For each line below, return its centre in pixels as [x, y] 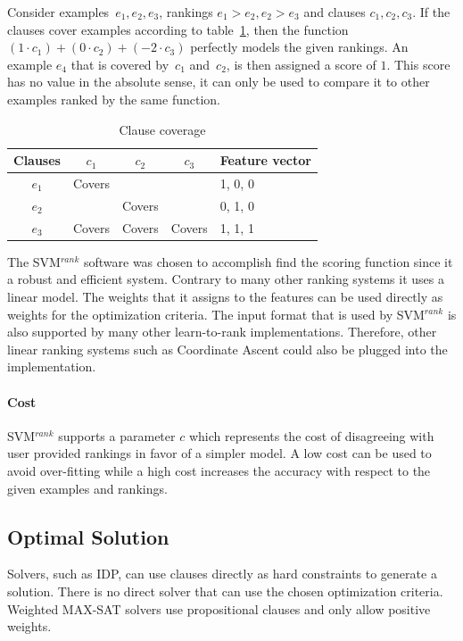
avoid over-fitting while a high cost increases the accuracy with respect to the [219, 470]
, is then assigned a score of [301, 64]
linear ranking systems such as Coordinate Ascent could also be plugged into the [227, 349]
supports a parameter [117, 435]
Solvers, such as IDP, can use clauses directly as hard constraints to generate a [222, 574]
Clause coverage [162, 129]
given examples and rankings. [87, 488]
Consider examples [58, 12]
